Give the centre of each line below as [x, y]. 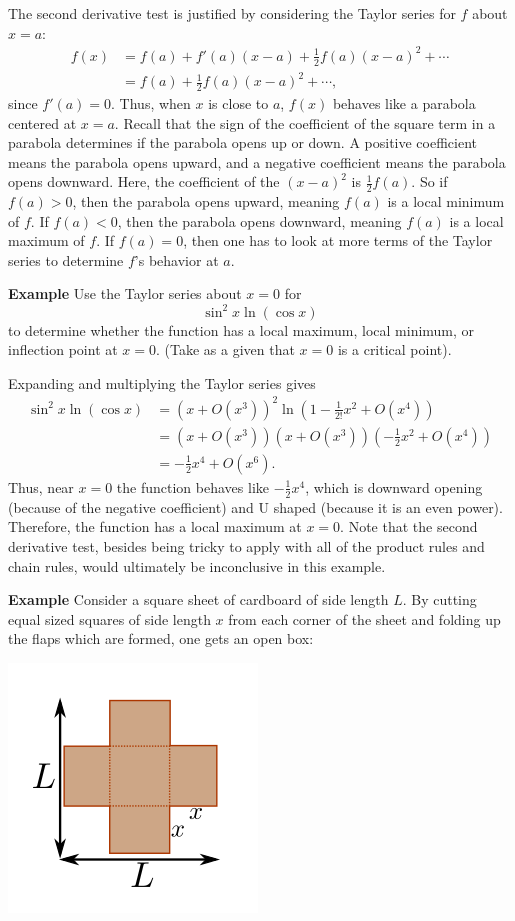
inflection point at [63, 349]
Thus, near [41, 486]
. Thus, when [151, 102]
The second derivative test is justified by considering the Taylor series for [232, 13]
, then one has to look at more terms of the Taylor [338, 240]
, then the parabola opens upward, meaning [206, 201]
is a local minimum [446, 201]
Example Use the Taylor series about [125, 293]
